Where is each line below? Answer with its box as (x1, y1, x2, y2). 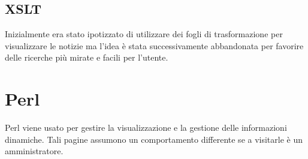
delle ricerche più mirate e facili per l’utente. (5, 51, 168, 64)
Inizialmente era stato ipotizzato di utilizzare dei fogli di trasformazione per (5, 28, 283, 40)
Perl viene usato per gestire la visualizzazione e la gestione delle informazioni (5, 121, 287, 134)
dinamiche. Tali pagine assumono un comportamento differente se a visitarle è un (5, 133, 303, 145)
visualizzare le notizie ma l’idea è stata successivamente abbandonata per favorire (5, 39, 304, 52)
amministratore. (5, 145, 64, 157)
